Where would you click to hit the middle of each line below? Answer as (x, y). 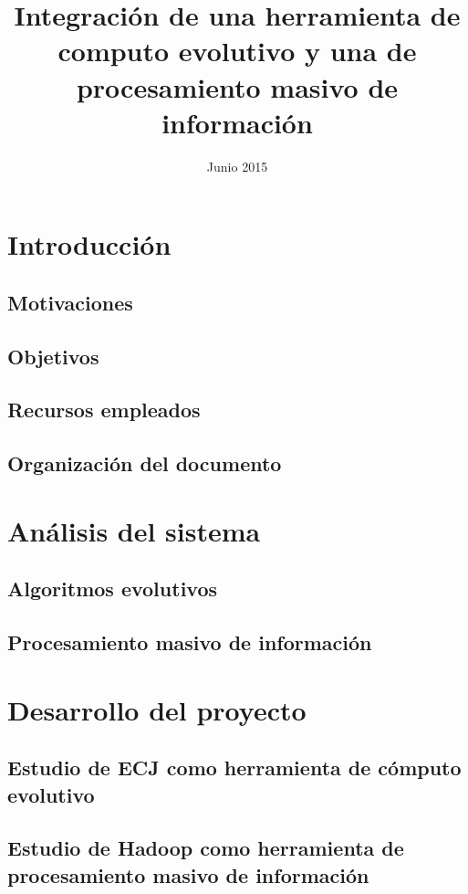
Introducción (89, 244)
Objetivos (53, 356)
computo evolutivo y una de (237, 51)
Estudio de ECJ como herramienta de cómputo (234, 768)
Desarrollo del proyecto (157, 709)
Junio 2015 (237, 166)
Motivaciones (70, 302)
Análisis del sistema (134, 530)
